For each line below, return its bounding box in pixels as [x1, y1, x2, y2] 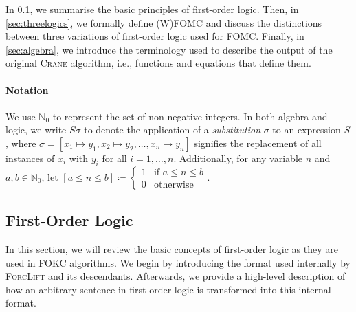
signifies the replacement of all [194, 135, 322, 150]
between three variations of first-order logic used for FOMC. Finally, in [5, 29, 304, 43]
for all [102, 151, 127, 165]
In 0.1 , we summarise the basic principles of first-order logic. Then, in [5, 2, 299, 16]
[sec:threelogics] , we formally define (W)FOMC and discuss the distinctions [5, 15, 322, 30]
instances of [5, 151, 55, 165]
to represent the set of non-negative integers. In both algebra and [52, 109, 328, 123]
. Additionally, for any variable [173, 151, 302, 165]
